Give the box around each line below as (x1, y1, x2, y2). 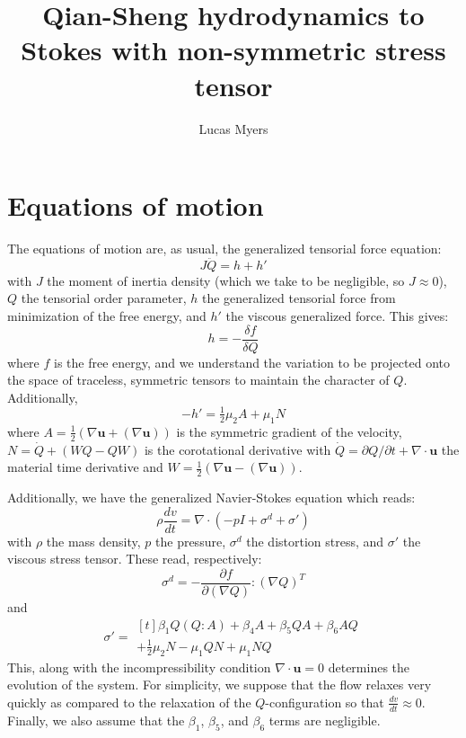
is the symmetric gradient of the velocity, (176, 422, 402, 440)
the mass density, (46, 531, 141, 550)
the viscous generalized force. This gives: (225, 307, 449, 325)
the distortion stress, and (246, 531, 384, 550)
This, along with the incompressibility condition (7, 657, 271, 676)
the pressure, (155, 531, 226, 550)
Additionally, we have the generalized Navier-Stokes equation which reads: (7, 488, 416, 507)
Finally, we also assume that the (7, 710, 185, 729)
